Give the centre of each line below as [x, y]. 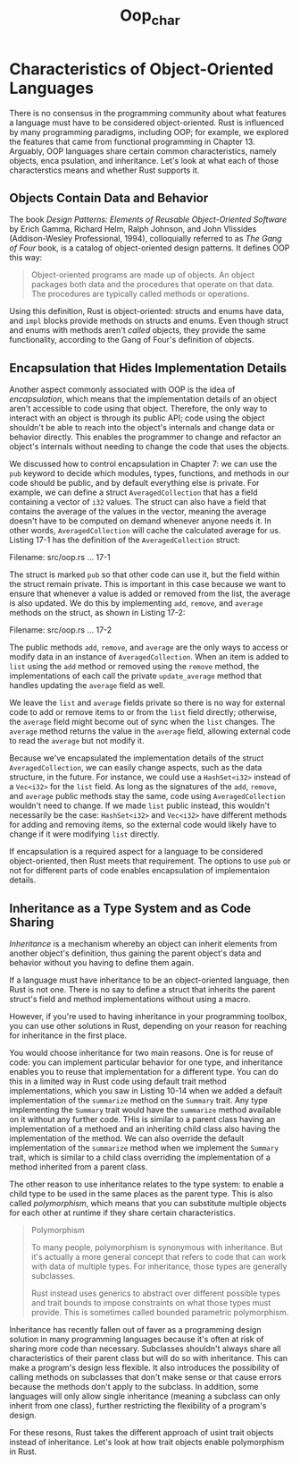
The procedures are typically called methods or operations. [140, 294]
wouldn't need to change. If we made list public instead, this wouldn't [140, 805]
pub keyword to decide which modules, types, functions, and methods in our [150, 473]
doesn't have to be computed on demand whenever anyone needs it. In [141, 521]
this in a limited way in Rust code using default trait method [118, 1081]
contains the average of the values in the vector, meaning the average [138, 512]
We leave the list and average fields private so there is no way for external [147, 702]
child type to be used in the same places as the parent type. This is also [142, 1193]
